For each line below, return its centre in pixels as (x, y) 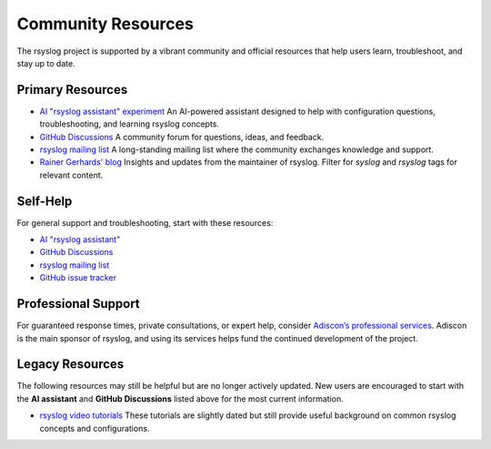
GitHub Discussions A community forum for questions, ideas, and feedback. (182, 137)
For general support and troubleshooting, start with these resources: (145, 222)
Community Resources (105, 24)
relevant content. (71, 175)
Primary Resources (72, 90)
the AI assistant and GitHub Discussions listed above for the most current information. (180, 398)
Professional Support (78, 304)
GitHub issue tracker (78, 278)
